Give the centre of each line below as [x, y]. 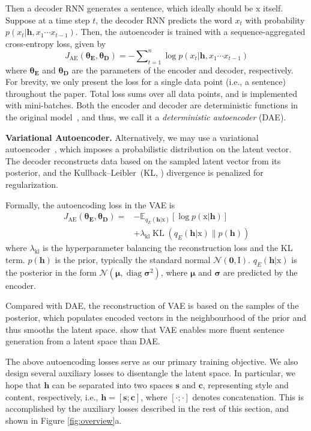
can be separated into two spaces [112, 385]
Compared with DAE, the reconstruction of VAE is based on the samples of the [152, 305]
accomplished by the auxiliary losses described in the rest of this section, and [147, 408]
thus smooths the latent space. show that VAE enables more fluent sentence [145, 329]
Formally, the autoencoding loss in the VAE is [90, 204]
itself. [273, 8]
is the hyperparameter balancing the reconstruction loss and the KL [168, 248]
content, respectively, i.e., [52, 396]
